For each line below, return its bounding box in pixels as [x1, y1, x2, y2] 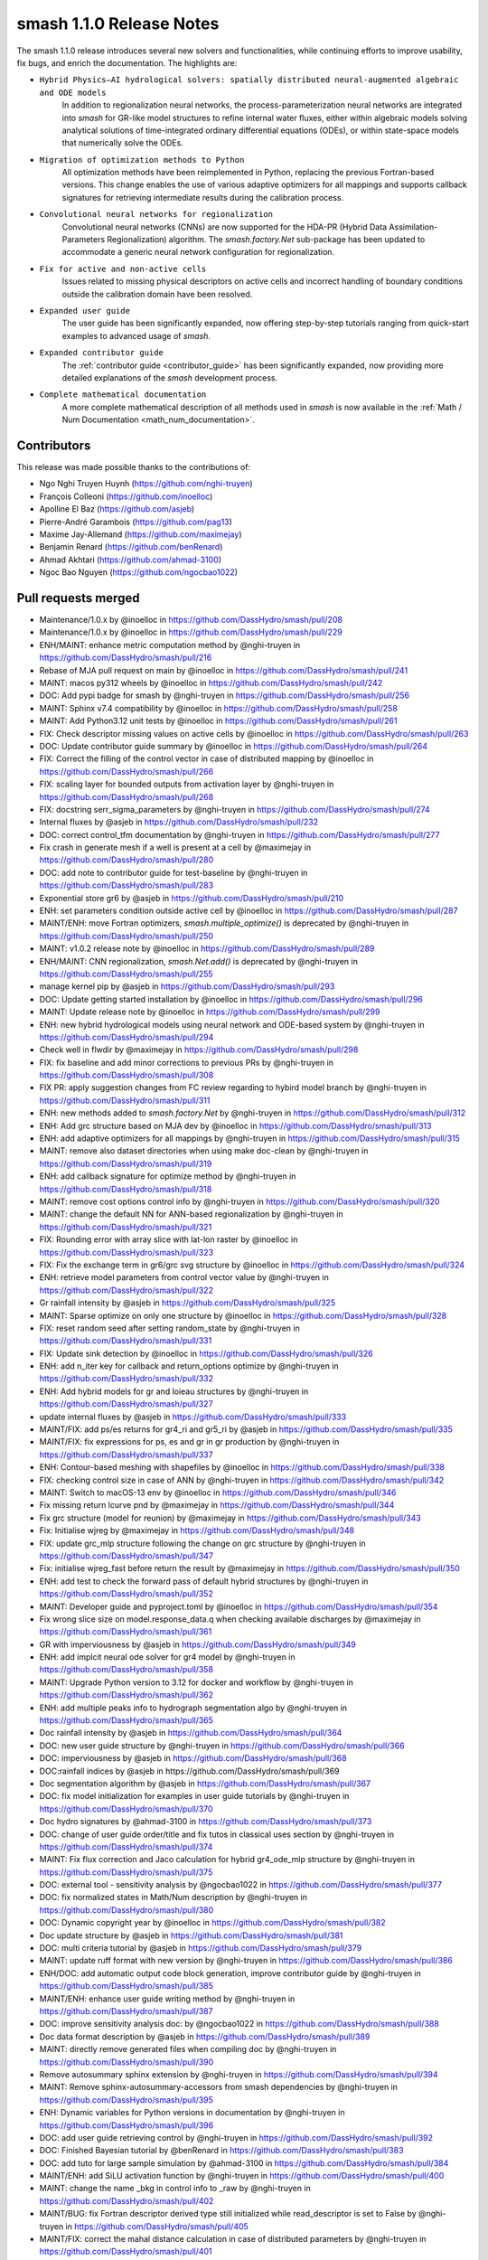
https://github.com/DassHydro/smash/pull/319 [39, 1158, 212, 1169]
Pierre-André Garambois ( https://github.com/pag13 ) [39, 516, 232, 527]
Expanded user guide [39, 306, 131, 315]
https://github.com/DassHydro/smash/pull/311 [39, 1095, 211, 1106]
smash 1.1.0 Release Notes [16, 14, 220, 33]
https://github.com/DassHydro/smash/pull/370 [39, 1803, 213, 1814]
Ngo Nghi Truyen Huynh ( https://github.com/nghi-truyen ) [39, 478, 253, 489]
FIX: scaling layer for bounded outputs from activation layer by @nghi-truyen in [39, 778, 334, 790]
